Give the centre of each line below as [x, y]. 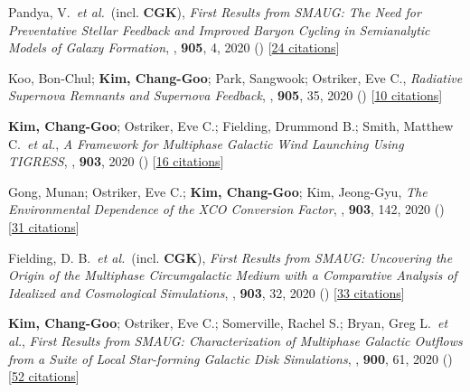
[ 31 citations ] [44, 226]
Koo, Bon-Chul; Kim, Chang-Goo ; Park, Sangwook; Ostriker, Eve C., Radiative [235, 77]
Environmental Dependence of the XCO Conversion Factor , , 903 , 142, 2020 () [226, 209]
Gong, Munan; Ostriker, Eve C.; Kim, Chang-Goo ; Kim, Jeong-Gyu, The [218, 191]
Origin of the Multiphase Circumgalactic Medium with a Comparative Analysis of [233, 275]
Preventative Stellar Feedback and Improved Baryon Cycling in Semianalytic [219, 29]
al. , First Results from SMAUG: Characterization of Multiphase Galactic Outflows [235, 340]
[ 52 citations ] [44, 376]
